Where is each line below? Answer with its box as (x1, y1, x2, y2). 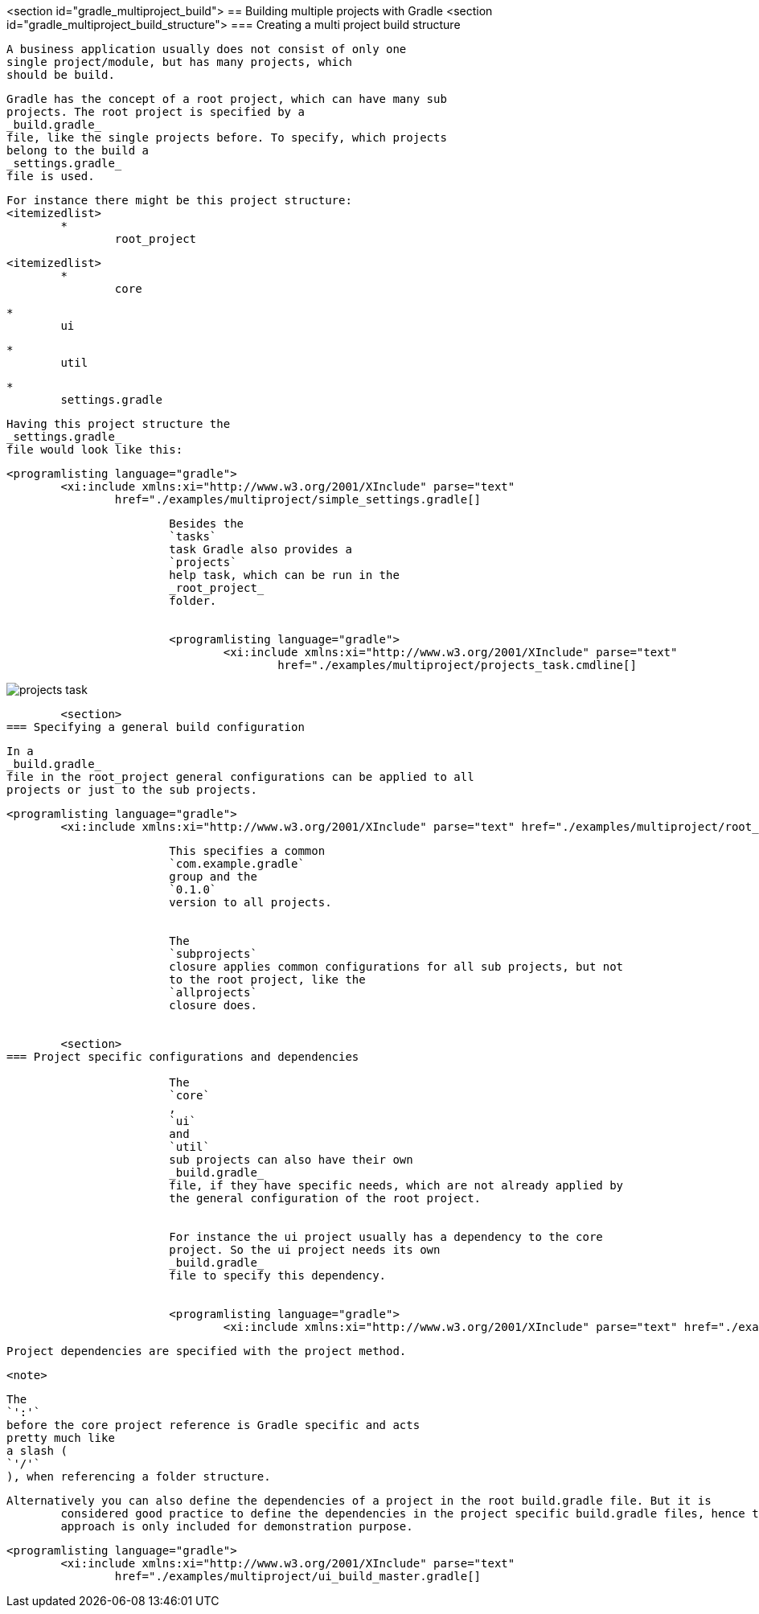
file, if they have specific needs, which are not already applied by (169, 1179, 624, 1192)
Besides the (169, 517, 244, 530)
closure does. (169, 999, 257, 1012)
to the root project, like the (169, 973, 366, 986)
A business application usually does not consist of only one (6, 43, 407, 55)
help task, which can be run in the (169, 569, 400, 581)
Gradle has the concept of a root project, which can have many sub (6, 92, 447, 105)
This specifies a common (169, 844, 326, 857)
